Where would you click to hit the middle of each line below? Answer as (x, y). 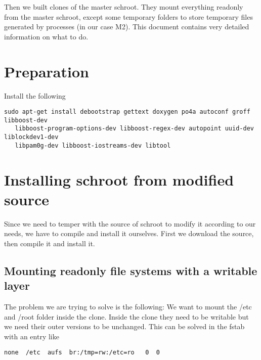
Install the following (35, 95)
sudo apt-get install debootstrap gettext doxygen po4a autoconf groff (127, 112)
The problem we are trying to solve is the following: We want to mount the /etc (128, 307)
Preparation (47, 71)
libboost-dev (26, 120)
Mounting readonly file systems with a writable (131, 270)
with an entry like (32, 336)
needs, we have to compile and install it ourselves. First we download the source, (129, 233)
